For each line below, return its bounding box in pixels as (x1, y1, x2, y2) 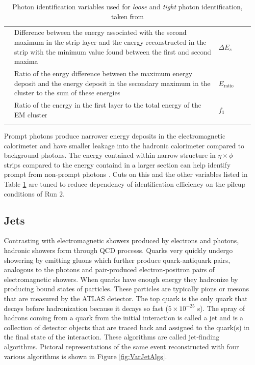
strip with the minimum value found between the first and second (14, 46, 211, 56)
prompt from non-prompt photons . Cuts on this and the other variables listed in (4, 169, 248, 179)
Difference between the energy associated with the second (14, 27, 187, 37)
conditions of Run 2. (4, 188, 65, 198)
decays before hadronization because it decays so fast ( (4, 303, 168, 313)
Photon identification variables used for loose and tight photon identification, (12, 1, 243, 11)
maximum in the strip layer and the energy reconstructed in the (14, 37, 206, 47)
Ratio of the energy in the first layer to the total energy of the (14, 100, 202, 110)
